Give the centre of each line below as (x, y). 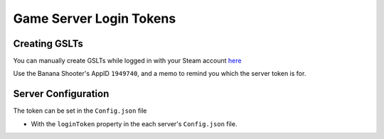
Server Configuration (61, 94)
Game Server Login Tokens (95, 18)
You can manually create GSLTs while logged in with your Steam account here (127, 61)
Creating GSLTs (48, 44)
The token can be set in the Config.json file (80, 111)
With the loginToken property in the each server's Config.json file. (134, 123)
